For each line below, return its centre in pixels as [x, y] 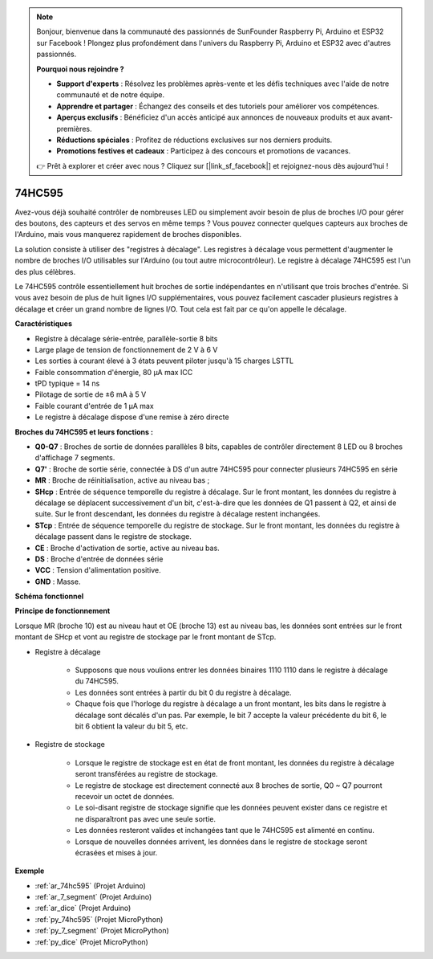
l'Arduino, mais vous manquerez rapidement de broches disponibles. [128, 235]
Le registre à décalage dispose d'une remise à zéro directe [132, 417]
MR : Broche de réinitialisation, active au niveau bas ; [122, 480]
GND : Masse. [58, 582]
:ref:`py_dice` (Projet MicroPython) [91, 942]
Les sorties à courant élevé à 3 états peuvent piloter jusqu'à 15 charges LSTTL [164, 361]
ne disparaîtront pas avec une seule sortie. [146, 818]
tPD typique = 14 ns [67, 384]
